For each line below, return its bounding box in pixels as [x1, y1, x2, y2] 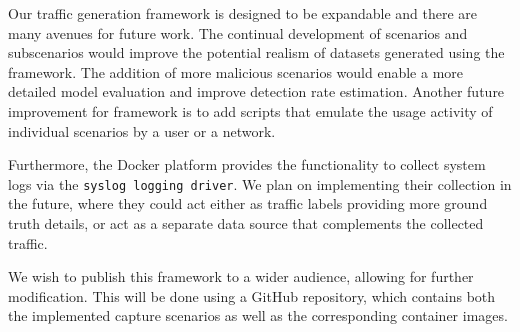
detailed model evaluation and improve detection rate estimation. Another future [8, 81, 505, 102]
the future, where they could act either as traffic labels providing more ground [8, 193, 488, 214]
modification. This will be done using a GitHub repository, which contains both [8, 285, 496, 306]
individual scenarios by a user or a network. [8, 120, 276, 141]
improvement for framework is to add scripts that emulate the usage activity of [8, 100, 493, 121]
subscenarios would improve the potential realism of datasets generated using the [8, 42, 505, 63]
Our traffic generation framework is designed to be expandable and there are [8, 3, 478, 23]
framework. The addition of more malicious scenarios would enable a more [8, 61, 464, 82]
